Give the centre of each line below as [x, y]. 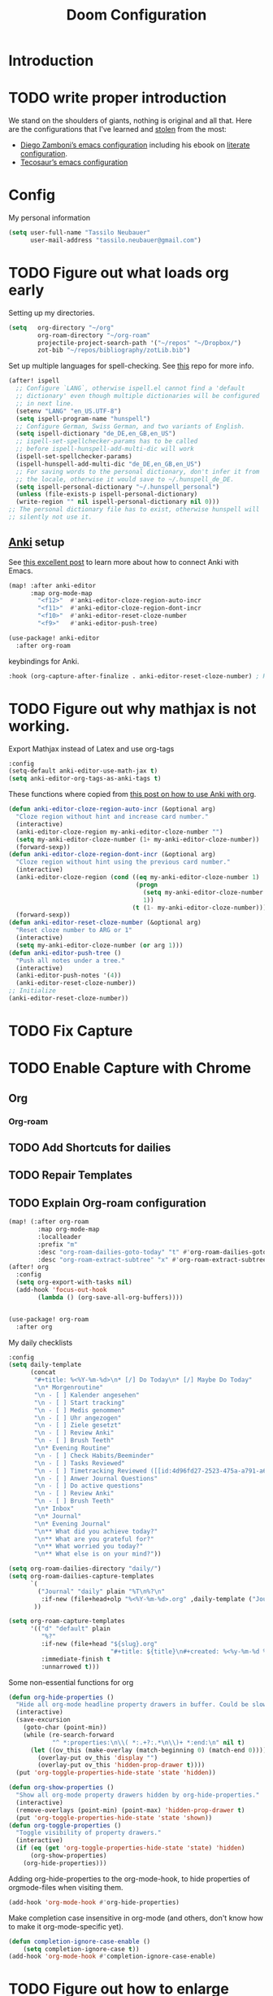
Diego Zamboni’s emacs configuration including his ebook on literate [135, 145]
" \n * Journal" [58, 1516]
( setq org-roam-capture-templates [67, 1622]
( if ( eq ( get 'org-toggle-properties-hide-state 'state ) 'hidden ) [130, 1848]
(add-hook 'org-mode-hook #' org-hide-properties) [94, 1902]
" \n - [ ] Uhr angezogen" [78, 1418]
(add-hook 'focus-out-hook [61, 1290]
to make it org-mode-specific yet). [66, 1926]
